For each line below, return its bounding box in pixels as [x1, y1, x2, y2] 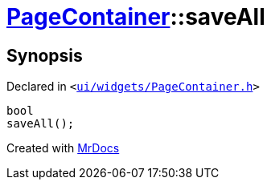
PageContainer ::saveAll [6, 3, 265, 30]
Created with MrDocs [6, 141, 120, 156]
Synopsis [6, 45, 83, 66]
